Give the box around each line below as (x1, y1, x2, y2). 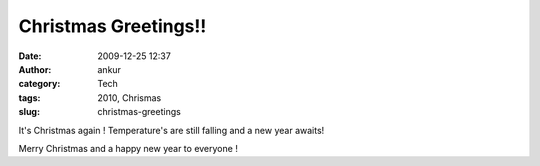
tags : (18, 91, 41, 104)
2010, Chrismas (97, 91, 162, 104)
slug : (18, 106, 40, 118)
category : (18, 78, 61, 90)
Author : (18, 63, 52, 75)
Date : (18, 50, 42, 62)
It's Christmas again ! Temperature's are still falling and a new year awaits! (18, 124, 325, 136)
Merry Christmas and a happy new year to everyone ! (18, 142, 239, 154)
